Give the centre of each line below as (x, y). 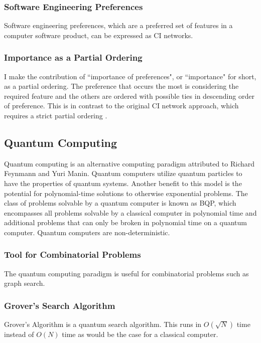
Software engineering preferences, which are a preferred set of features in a (118, 25)
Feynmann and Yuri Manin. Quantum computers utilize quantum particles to (123, 173)
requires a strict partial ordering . (56, 115)
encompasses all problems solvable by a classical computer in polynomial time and (130, 212)
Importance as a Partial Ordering (73, 57)
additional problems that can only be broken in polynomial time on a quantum (125, 222)
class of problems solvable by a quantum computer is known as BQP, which (120, 203)
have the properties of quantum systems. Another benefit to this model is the (123, 183)
